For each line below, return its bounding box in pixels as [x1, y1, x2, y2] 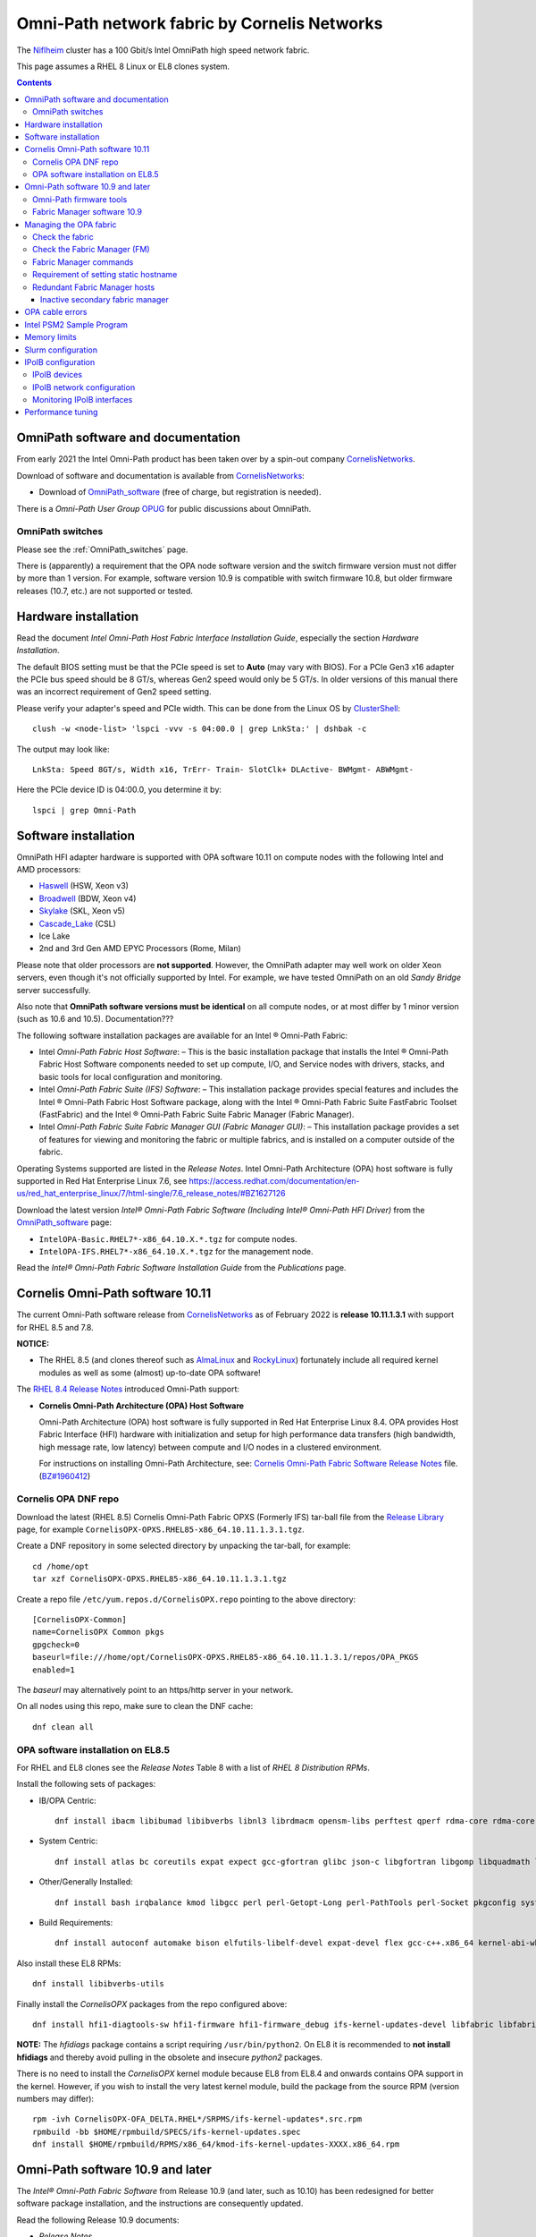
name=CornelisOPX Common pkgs [32, 1627, 165, 1637]
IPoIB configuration [24, 356, 96, 367]
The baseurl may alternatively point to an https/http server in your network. [16, 1684, 294, 1695]
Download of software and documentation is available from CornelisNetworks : [16, 470, 306, 481]
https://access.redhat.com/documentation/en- [188, 1175, 361, 1186]
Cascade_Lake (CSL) [38, 918, 116, 929]
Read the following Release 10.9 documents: [16, 2215, 180, 2225]
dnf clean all [32, 1722, 94, 1731]
